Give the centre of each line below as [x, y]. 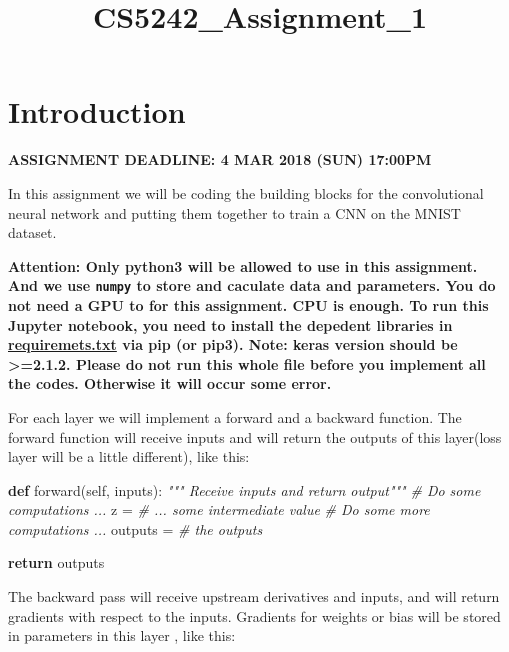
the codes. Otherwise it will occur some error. [170, 383]
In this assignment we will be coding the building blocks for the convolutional [246, 192]
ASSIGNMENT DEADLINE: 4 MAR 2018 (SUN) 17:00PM [220, 159]
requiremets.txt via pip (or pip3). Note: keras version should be [233, 344]
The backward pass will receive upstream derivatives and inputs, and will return [254, 596]
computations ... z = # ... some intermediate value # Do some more [219, 509]
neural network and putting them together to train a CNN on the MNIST [234, 212]
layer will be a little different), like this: [129, 456]
